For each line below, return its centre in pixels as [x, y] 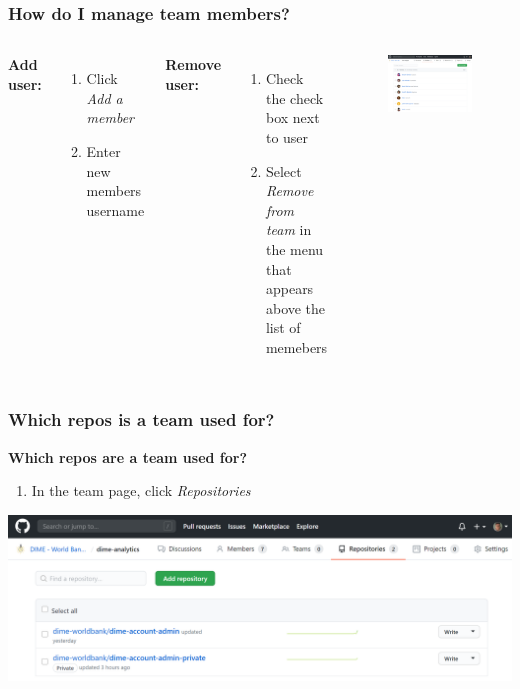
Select [283, 170]
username [115, 209]
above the [295, 307]
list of [283, 327]
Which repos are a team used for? [128, 456]
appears [289, 288]
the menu [294, 248]
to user [287, 137]
